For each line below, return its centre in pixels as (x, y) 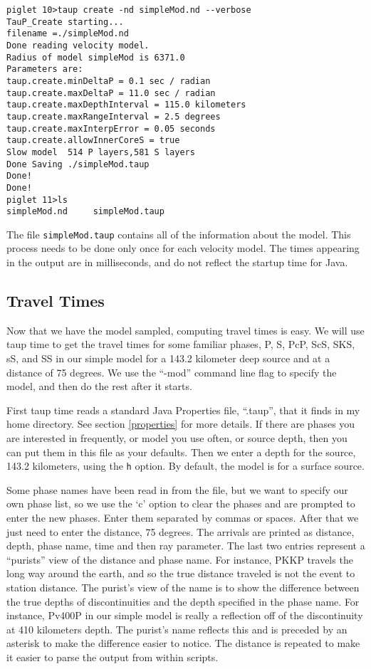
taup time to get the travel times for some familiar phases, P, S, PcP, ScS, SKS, (181, 344)
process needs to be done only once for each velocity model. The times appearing (183, 248)
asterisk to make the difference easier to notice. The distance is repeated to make (183, 643)
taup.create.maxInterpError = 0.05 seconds (111, 128)
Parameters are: (45, 69)
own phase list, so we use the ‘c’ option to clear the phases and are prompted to (181, 504)
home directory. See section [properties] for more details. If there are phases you (181, 424)
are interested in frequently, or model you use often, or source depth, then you (177, 438)
